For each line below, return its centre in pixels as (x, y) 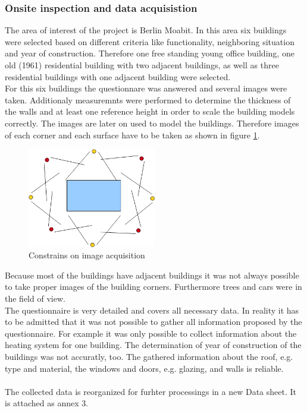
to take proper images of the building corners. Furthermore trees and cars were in (153, 287)
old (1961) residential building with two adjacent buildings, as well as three (142, 65)
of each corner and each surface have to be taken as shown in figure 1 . (132, 135)
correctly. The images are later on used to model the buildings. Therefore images (152, 123)
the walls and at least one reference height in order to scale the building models (150, 111)
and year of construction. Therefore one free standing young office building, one (150, 53)
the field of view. (35, 298)
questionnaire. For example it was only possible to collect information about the (151, 333)
